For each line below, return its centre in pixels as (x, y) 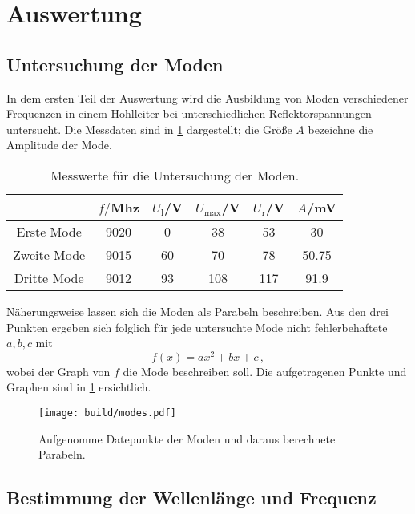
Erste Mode (49, 231)
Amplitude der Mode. (59, 145)
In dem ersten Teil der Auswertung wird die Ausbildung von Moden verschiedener (207, 97)
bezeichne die (340, 129)
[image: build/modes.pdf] (107, 413)
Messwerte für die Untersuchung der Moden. (175, 175)
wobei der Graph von (58, 371)
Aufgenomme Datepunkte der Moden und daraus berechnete (187, 438)
